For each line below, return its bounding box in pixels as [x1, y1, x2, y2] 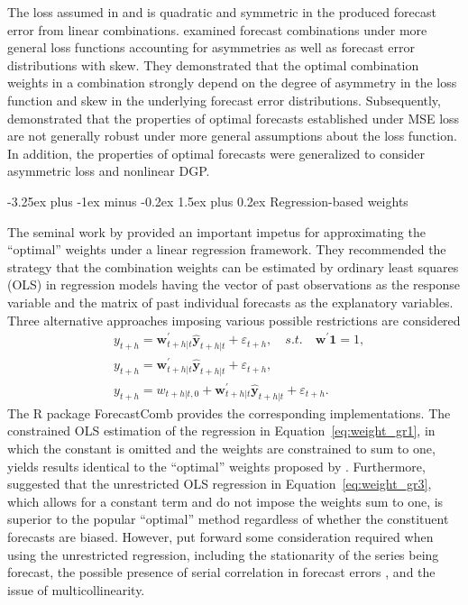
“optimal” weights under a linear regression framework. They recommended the [7, 240, 446, 259]
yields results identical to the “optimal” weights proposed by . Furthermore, [7, 456, 426, 475]
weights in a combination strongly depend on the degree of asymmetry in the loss [7, 73, 457, 92]
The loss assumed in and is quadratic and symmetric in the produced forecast [7, 3, 436, 21]
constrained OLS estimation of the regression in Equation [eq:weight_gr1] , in [7, 421, 436, 440]
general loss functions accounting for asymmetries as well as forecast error [7, 38, 415, 57]
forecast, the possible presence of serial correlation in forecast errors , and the [7, 563, 436, 582]
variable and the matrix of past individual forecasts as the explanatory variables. [7, 292, 454, 311]
